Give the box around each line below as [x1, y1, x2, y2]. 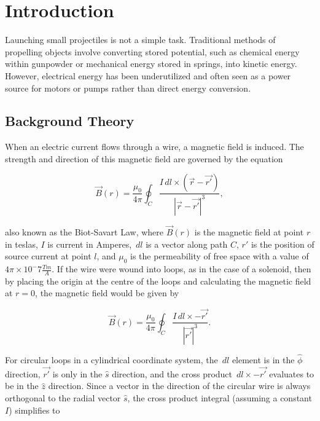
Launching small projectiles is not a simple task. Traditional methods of [5, 33, 276, 46]
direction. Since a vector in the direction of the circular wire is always [48, 379, 311, 392]
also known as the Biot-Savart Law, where [5, 226, 164, 238]
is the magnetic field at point [194, 226, 304, 238]
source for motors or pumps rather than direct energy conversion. [5, 81, 251, 94]
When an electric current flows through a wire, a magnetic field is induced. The [5, 140, 304, 153]
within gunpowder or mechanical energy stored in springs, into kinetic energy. [5, 57, 297, 70]
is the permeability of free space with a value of [130, 250, 309, 262]
